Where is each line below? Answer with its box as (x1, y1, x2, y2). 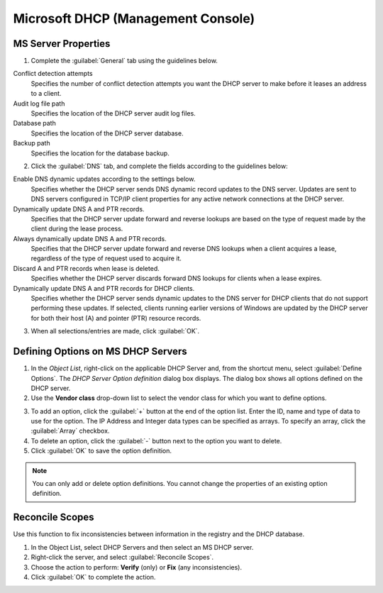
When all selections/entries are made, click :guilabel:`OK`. (30, 327, 200, 336)
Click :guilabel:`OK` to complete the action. (30, 572, 156, 581)
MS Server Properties (13, 38, 111, 50)
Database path (13, 119, 56, 128)
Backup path (13, 139, 50, 148)
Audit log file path (13, 99, 65, 108)
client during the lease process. (30, 224, 123, 233)
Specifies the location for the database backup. (30, 149, 170, 157)
